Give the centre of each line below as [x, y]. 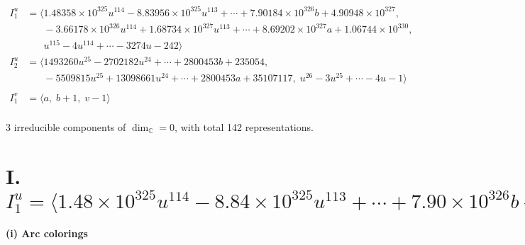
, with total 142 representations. [244, 126]
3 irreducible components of [66, 126]
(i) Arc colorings [47, 233]
